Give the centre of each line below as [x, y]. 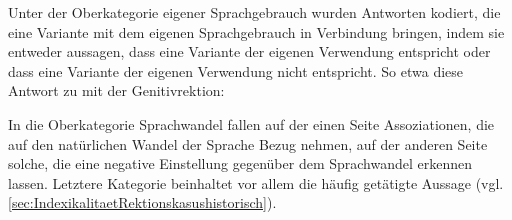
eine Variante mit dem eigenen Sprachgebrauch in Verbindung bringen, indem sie [256, 31]
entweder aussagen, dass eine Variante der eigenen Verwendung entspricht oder [249, 51]
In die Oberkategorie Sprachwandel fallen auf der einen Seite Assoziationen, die [251, 123]
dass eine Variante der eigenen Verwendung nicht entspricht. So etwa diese [236, 70]
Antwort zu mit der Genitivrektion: [116, 90]
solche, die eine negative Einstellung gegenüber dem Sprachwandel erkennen [240, 163]
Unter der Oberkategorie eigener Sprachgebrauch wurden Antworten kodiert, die [254, 12]
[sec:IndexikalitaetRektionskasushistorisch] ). [142, 202]
